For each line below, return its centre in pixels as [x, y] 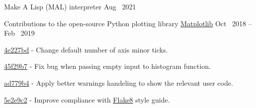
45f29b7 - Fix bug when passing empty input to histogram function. [107, 66]
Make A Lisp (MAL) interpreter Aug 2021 [70, 6]
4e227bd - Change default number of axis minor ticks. [86, 49]
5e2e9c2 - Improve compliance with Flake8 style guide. [87, 99]
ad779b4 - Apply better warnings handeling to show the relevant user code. [119, 82]
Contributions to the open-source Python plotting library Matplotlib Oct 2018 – [128, 23]
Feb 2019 [19, 33]
